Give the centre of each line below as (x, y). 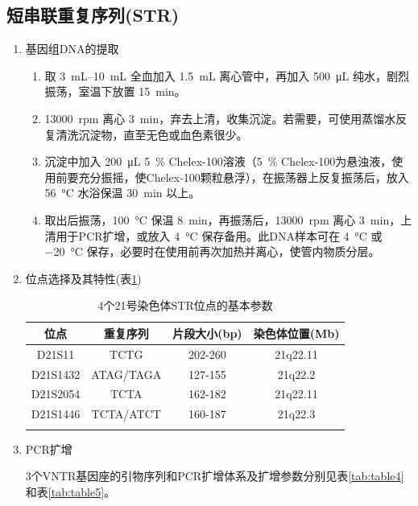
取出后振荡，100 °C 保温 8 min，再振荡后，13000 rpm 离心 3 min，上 (228, 219)
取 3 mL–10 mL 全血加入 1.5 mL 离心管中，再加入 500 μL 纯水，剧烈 (227, 75)
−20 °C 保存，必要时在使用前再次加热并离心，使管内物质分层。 (212, 251)
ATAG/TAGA (126, 374)
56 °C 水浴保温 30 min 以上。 (122, 193)
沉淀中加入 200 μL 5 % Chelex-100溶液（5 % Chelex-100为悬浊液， (218, 161)
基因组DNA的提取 (72, 49)
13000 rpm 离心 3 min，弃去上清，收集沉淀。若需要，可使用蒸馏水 (220, 118)
